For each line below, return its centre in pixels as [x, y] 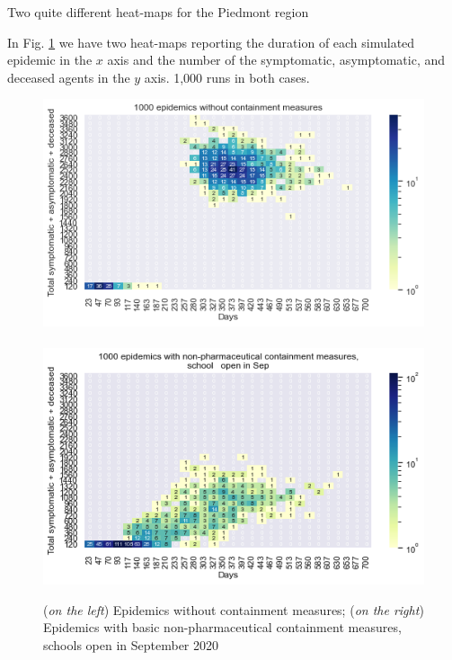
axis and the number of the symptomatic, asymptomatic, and [276, 60]
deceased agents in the [69, 77]
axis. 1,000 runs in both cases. [227, 77]
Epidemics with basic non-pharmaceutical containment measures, [222, 627]
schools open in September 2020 [131, 644]
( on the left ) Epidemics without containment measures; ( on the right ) [234, 609]
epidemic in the [50, 60]
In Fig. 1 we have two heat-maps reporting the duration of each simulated [211, 42]
